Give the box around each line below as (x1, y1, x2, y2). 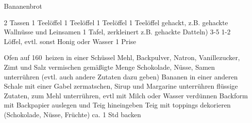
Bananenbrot (4, 1, 42, 11)
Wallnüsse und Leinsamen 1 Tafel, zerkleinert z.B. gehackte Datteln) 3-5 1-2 (4, 27, 231, 37)
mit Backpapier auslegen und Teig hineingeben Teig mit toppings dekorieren (4, 100, 231, 110)
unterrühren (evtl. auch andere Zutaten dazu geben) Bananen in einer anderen (4, 71, 238, 81)
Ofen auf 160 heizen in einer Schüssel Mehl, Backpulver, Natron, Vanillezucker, (4, 52, 240, 62)
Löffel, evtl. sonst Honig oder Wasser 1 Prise (4, 36, 136, 46)
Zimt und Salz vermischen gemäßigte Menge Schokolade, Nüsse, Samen (4, 61, 215, 72)
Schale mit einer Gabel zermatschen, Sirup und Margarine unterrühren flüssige (4, 81, 238, 91)
